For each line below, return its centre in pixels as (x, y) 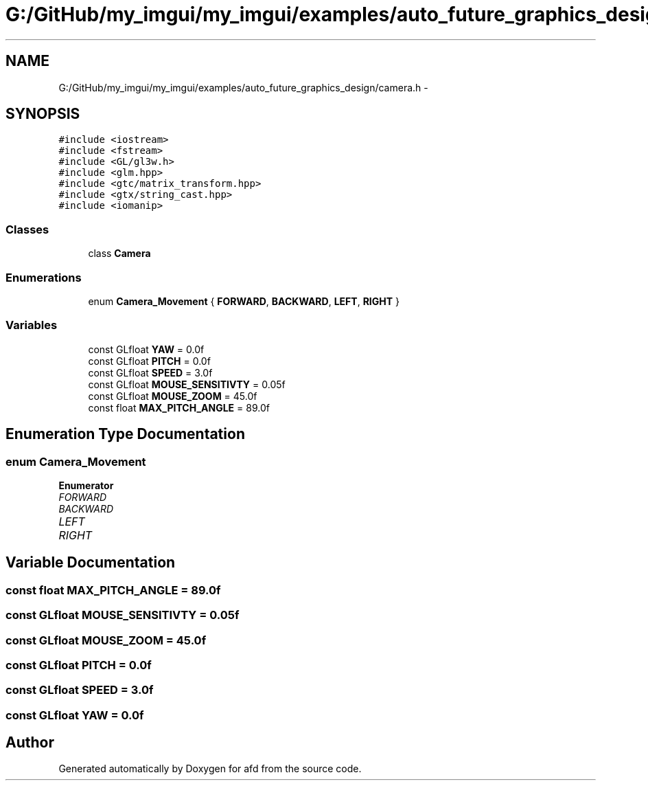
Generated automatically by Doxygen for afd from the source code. (210, 769)
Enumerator (86, 485)
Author (30, 743)
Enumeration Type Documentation (125, 434)
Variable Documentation (91, 563)
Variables (32, 325)
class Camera (119, 254)
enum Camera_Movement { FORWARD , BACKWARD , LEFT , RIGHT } (244, 301)
